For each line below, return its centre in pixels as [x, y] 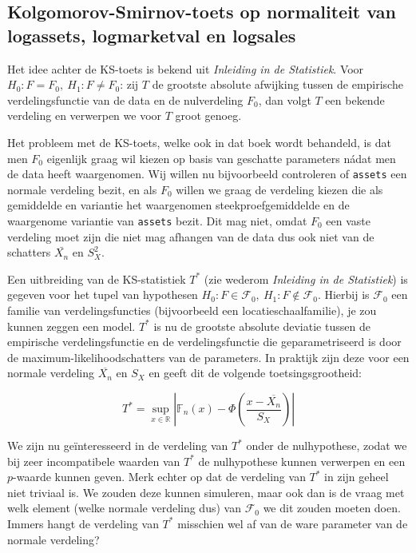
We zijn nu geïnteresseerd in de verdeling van [118, 445]
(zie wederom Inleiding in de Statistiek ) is [306, 278]
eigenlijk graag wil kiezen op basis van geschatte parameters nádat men [221, 158]
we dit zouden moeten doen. [332, 508]
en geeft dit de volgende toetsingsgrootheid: [255, 373]
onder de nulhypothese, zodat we [327, 445]
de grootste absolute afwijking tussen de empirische [277, 84]
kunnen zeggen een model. [71, 326]
